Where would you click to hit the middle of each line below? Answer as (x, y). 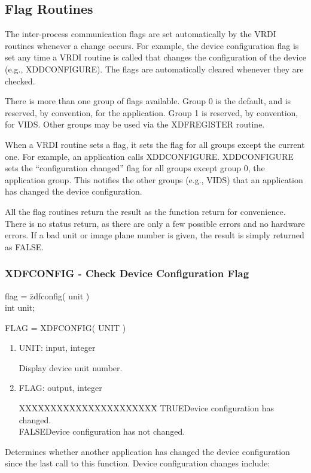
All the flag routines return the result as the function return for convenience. (145, 211)
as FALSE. (25, 246)
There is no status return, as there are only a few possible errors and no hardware (155, 223)
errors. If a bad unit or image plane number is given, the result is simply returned (155, 235)
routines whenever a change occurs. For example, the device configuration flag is (152, 45)
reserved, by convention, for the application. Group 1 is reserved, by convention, (152, 112)
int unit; (20, 307)
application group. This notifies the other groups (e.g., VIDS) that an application (154, 179)
